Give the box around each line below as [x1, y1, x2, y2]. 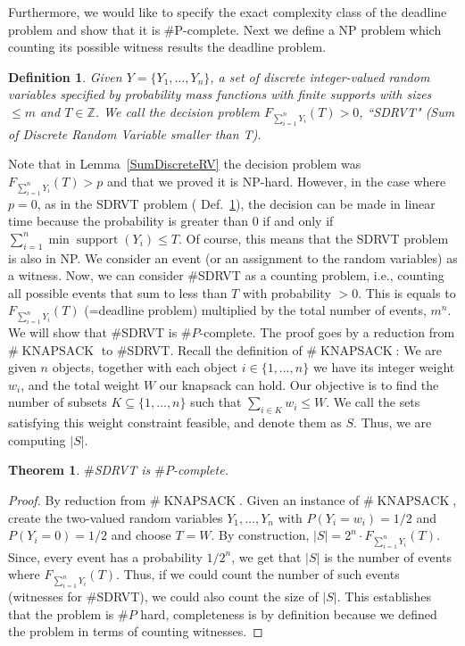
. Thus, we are [353, 413, 432, 432]
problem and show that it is [8, 20, 161, 38]
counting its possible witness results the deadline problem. [8, 37, 327, 56]
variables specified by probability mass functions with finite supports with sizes [8, 85, 432, 104]
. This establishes [336, 587, 432, 606]
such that [190, 393, 242, 411]
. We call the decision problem [95, 102, 260, 120]
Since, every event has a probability [8, 547, 203, 566]
